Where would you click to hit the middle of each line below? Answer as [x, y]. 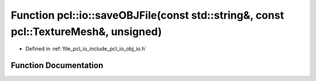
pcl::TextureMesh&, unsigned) [86, 31]
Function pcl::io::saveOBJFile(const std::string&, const [147, 15]
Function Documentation [57, 66]
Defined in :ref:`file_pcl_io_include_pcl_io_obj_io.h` [86, 49]
